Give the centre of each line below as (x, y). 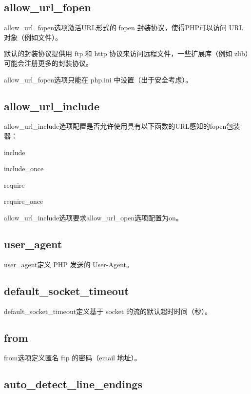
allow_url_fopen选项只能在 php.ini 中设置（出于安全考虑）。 (98, 79)
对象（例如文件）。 (33, 37)
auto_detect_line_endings (73, 384)
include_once (24, 168)
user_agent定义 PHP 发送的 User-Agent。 (69, 264)
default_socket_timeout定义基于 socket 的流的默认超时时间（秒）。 (108, 311)
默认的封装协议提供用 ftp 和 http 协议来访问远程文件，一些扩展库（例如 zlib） (126, 53)
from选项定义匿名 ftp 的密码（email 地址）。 (73, 358)
